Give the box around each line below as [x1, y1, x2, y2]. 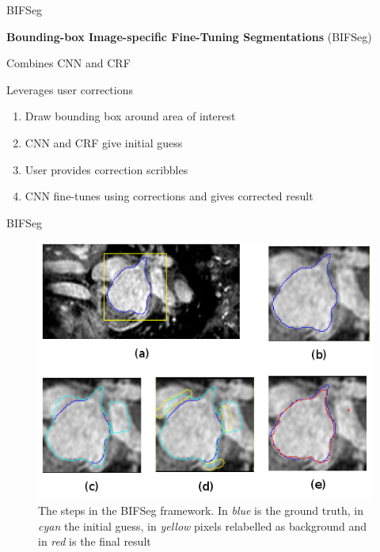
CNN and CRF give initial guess [25, 134, 183, 150]
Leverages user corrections [6, 81, 133, 97]
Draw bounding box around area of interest [25, 108, 236, 124]
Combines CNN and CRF [6, 55, 131, 71]
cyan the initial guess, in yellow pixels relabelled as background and [38, 517, 367, 534]
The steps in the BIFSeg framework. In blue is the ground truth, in [38, 502, 363, 519]
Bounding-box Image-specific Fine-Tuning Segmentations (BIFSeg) [6, 28, 372, 44]
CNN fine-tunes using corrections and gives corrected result [25, 188, 313, 204]
